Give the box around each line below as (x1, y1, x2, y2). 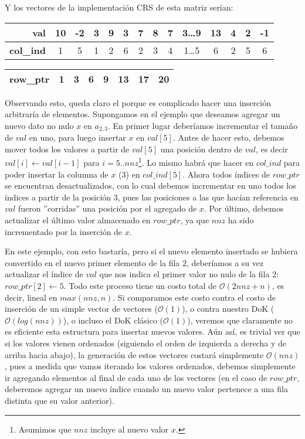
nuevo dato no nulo (5, 119, 74, 131)
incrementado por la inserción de (5, 225, 123, 237)
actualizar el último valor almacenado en (5, 214, 151, 226)
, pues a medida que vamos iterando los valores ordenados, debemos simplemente (5, 360, 296, 372)
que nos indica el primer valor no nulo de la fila (99, 268, 270, 280)
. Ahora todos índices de (182, 168, 270, 180)
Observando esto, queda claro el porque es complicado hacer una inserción (5, 96, 271, 108)
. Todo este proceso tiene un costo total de (63, 280, 217, 292)
